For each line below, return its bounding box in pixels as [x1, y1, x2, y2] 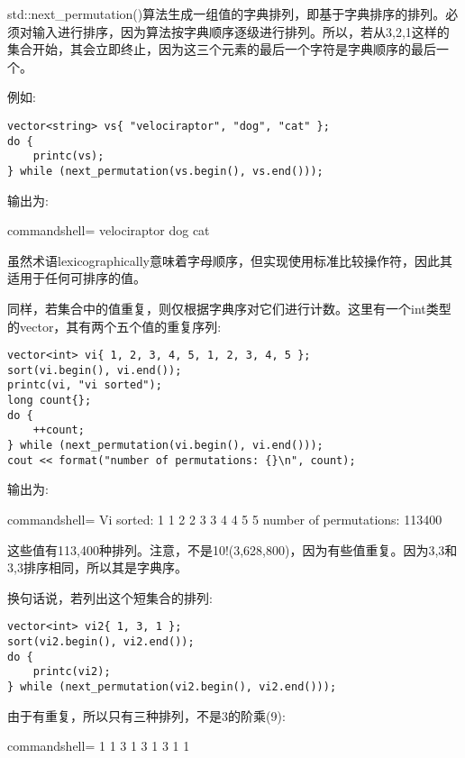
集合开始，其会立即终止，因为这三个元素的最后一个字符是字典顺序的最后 [7, 40, 436, 59]
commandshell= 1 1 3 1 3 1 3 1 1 [7, 736, 190, 755]
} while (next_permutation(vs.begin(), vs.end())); [7, 164, 324, 178]
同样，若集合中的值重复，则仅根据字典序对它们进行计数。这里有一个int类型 [7, 298, 451, 317]
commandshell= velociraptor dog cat [7, 221, 210, 240]
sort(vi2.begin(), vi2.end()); [7, 635, 195, 649]
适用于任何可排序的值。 [7, 269, 146, 288]
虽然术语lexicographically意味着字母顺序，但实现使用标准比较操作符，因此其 [7, 251, 452, 269]
